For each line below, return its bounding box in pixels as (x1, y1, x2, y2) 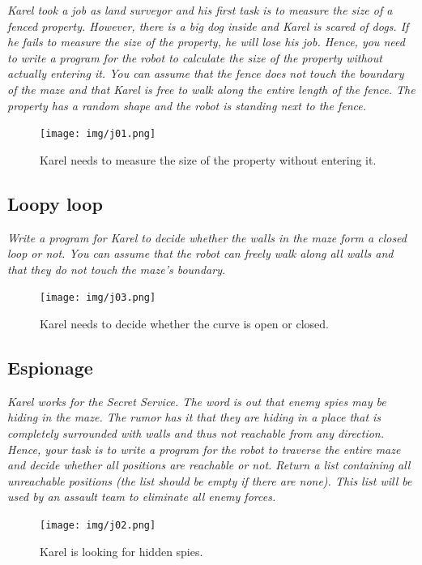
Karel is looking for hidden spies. (40, 542, 203, 559)
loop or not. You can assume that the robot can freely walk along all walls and (7, 245, 394, 262)
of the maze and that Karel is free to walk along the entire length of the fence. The (7, 80, 416, 97)
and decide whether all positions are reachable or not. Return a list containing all (7, 456, 411, 473)
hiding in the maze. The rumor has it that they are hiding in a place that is (7, 409, 382, 426)
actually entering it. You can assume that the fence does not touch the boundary (7, 65, 404, 82)
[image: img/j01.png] (40, 128, 156, 140)
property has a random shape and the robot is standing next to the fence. (7, 96, 367, 113)
